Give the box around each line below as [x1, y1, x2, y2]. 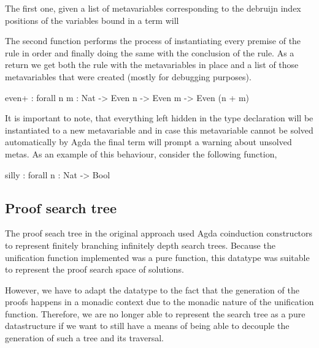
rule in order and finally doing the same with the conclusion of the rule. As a [5, 46, 294, 59]
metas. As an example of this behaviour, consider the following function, [5, 147, 277, 160]
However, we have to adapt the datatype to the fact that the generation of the [5, 283, 299, 296]
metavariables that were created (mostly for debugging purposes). [5, 70, 252, 83]
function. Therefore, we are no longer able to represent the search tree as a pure [5, 307, 306, 320]
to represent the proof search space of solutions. [5, 263, 184, 276]
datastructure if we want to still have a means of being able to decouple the [5, 319, 290, 332]
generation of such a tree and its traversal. [5, 331, 164, 344]
